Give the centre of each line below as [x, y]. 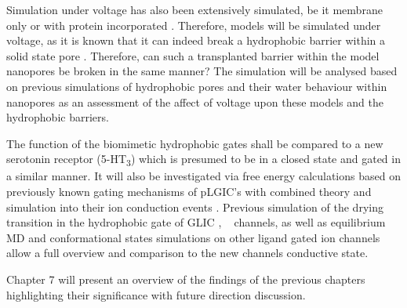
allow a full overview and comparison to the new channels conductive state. [187, 253]
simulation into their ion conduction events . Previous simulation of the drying [195, 207]
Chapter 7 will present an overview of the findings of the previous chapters [186, 279]
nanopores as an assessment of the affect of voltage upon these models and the [195, 101]
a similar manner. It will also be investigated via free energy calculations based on [203, 176]
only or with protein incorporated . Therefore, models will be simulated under [194, 25]
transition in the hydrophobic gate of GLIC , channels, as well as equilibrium [196, 222]
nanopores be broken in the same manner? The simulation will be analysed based [202, 71]
